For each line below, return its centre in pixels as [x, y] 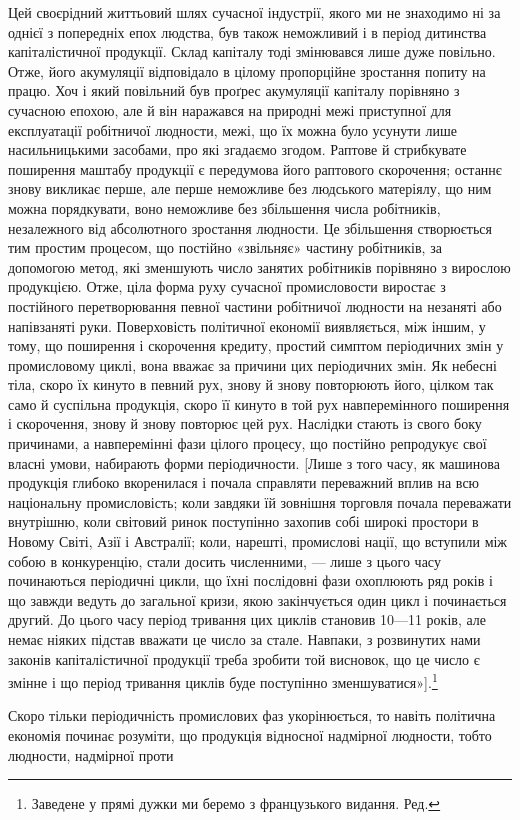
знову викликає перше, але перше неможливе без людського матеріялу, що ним [250, 188]
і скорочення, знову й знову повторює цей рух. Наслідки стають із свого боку [245, 423]
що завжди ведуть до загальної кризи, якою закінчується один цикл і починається [257, 599]
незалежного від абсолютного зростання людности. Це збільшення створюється [250, 227]
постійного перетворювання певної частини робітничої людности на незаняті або [255, 305]
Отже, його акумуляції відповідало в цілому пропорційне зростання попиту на [247, 70]
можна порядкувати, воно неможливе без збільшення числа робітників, [224, 207]
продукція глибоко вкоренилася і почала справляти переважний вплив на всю [244, 482]
